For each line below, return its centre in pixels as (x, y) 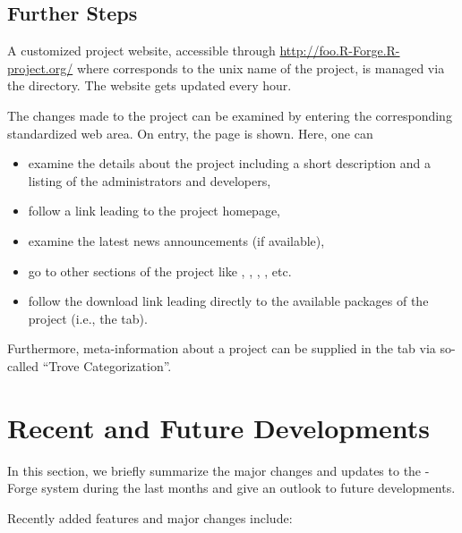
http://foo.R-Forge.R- (340, 51)
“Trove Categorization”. (107, 365)
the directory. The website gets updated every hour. (150, 85)
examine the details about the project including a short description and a (229, 163)
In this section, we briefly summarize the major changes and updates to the (214, 470)
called (23, 365)
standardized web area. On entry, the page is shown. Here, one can (190, 133)
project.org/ (40, 68)
